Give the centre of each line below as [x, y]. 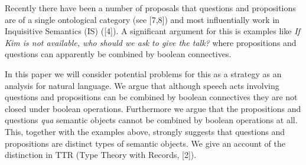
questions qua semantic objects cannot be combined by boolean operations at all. [151, 120]
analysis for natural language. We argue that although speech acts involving [142, 85]
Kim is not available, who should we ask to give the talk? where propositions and [151, 42]
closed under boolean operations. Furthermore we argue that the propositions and [153, 108]
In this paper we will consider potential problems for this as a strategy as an [143, 73]
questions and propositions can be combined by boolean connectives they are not [151, 97]
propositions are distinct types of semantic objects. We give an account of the [145, 143]
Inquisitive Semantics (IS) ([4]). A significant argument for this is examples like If [152, 31]
